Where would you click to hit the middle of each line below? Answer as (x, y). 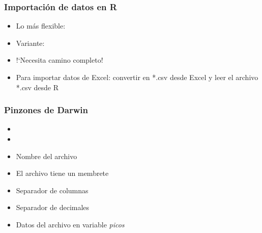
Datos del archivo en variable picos (70, 224)
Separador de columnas (52, 190)
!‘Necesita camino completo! (60, 60)
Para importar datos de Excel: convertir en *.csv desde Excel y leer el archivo (137, 77)
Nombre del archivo (47, 156)
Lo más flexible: (41, 26)
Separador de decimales (53, 207)
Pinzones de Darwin (46, 110)
